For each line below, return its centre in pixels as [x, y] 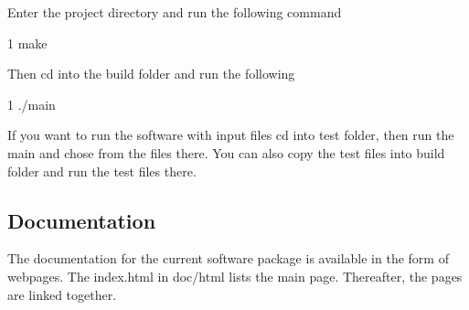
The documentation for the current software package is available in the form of [228, 258]
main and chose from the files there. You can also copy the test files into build [226, 152]
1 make [27, 43]
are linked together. [62, 294]
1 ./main [32, 104]
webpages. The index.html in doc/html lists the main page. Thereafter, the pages [235, 276]
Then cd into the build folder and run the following [151, 74]
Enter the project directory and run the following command [175, 12]
